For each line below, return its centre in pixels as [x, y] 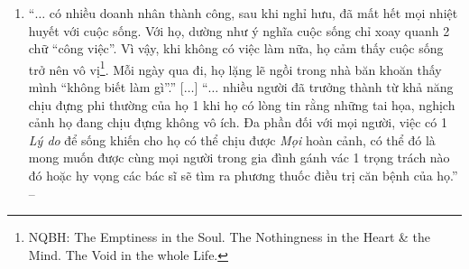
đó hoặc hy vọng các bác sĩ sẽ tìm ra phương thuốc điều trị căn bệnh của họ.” [243, 175]
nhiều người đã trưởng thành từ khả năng [338, 87]
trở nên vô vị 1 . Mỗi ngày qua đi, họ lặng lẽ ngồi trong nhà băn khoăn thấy [235, 68]
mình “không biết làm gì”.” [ [106, 87]
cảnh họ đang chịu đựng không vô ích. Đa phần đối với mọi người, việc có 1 [238, 122]
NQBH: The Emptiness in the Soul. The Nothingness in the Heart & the [230, 237]
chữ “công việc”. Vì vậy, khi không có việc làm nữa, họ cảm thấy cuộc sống [236, 48]
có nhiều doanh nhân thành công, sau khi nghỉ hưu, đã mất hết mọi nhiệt [253, 13]
